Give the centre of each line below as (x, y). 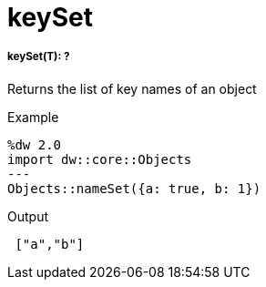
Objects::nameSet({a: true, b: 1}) (134, 188)
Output (28, 216)
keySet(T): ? (39, 57)
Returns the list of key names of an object (132, 88)
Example (33, 117)
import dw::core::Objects (100, 159)
